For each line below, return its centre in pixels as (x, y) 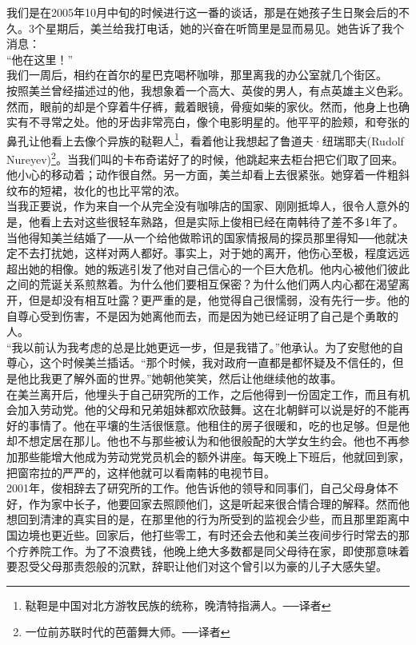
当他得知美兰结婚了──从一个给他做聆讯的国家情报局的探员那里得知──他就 (202, 237)
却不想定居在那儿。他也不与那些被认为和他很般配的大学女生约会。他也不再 (202, 441)
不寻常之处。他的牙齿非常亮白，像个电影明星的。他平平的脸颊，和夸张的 (219, 122)
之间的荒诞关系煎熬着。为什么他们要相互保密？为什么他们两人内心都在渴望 (202, 284)
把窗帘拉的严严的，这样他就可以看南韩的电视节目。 (141, 472)
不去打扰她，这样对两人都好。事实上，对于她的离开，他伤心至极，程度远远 (213, 253)
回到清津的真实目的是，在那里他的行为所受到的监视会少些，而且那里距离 (208, 519)
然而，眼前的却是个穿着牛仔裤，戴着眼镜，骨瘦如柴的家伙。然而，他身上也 (202, 106)
